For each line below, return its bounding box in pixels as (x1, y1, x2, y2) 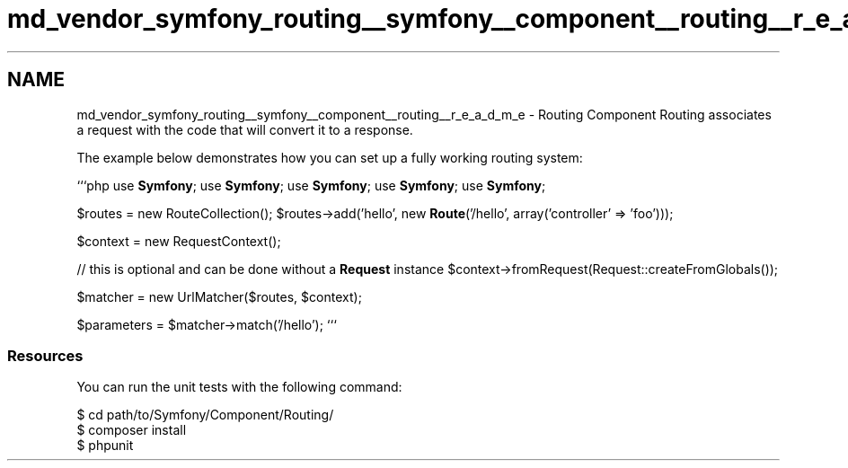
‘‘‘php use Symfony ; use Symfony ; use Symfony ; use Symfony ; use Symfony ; (76, 177, 546, 193)
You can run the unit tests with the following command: (76, 379, 402, 395)
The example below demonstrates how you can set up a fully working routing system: (76, 149, 583, 165)
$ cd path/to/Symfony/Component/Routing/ (76, 407, 334, 423)
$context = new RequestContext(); (76, 233, 281, 249)
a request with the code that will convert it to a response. (76, 121, 413, 137)
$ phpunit (76, 437, 134, 454)
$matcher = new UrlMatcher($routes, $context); (76, 288, 362, 305)
